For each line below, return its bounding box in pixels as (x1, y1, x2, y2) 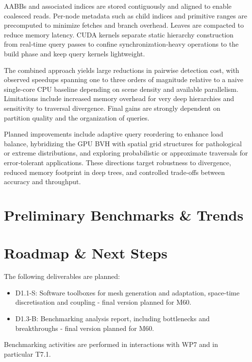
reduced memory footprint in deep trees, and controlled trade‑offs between (4, 167, 225, 177)
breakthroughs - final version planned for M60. (15, 323, 154, 333)
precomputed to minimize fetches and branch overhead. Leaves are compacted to (4, 20, 244, 30)
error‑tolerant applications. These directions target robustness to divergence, (4, 157, 231, 167)
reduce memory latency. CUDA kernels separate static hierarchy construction (4, 29, 234, 39)
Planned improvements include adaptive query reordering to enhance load (4, 129, 223, 139)
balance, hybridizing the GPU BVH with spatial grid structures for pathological (4, 138, 242, 148)
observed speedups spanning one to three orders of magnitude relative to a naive (4, 74, 243, 85)
